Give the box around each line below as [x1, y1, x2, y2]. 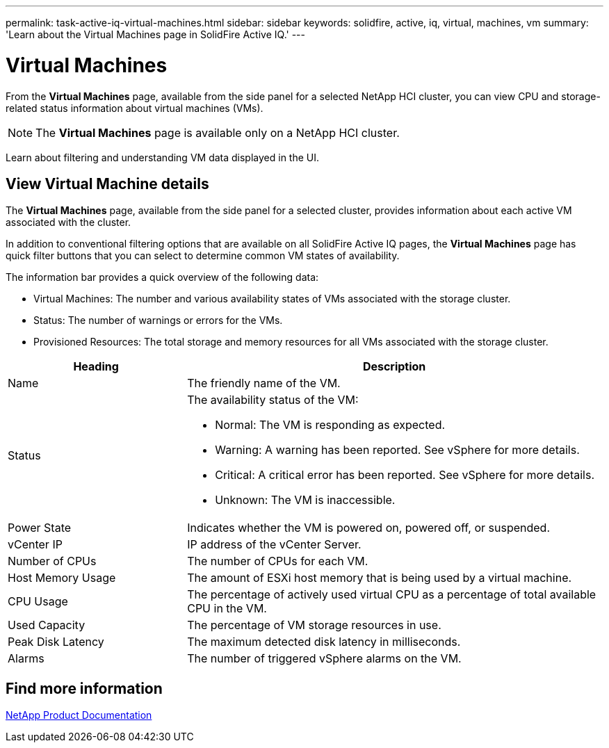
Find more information [6, 679, 163, 697]
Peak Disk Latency [8, 635, 104, 649]
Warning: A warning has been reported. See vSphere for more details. [215, 443, 580, 457]
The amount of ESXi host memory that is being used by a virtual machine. [187, 571, 572, 585]
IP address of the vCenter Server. [187, 537, 362, 552]
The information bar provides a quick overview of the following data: [6, 271, 319, 284]
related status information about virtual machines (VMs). [6, 101, 263, 114]
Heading [73, 359, 119, 374]
